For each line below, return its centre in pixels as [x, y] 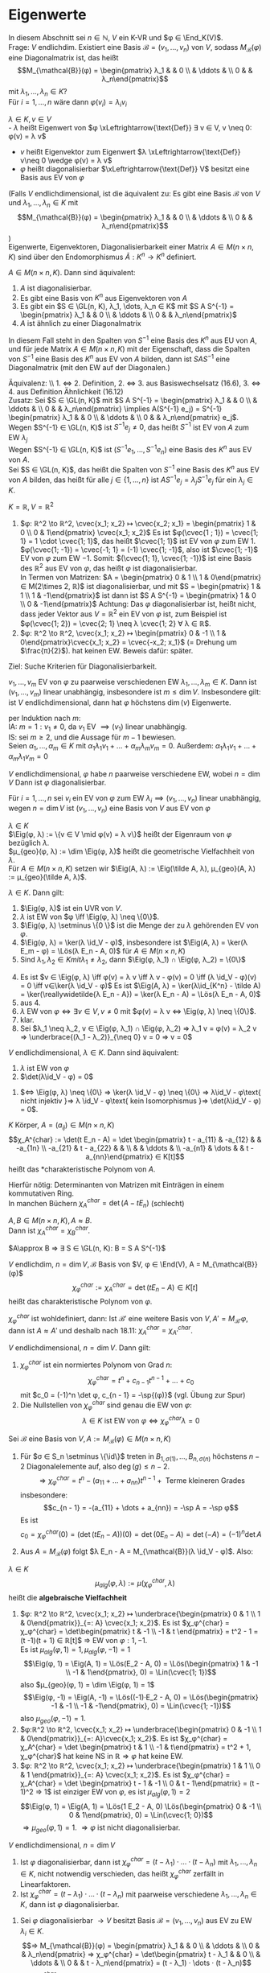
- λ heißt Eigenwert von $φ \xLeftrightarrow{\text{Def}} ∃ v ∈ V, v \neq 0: [130, 128]
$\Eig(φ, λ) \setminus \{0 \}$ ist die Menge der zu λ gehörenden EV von [139, 925]
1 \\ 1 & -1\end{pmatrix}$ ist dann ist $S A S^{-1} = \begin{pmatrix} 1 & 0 [138, 595]
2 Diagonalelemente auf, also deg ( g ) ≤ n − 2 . [95, 1467]
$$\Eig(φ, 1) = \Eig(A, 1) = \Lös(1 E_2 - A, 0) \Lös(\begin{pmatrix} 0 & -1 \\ [141, 1806]
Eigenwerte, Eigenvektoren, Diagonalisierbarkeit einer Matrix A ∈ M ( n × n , [131, 247]
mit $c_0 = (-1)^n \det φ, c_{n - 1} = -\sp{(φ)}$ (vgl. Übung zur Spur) [133, 1394]
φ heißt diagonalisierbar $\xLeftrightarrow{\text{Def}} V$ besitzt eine [135, 169]
